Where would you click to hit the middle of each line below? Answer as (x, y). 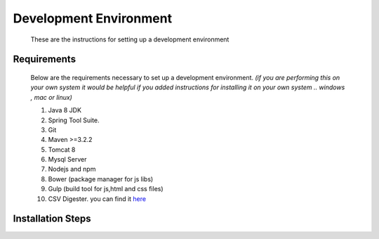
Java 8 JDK (65, 110)
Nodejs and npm (72, 169)
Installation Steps (52, 219)
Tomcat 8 (62, 149)
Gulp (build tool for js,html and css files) (106, 189)
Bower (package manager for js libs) (101, 179)
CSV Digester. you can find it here (97, 199)
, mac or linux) (52, 97)
